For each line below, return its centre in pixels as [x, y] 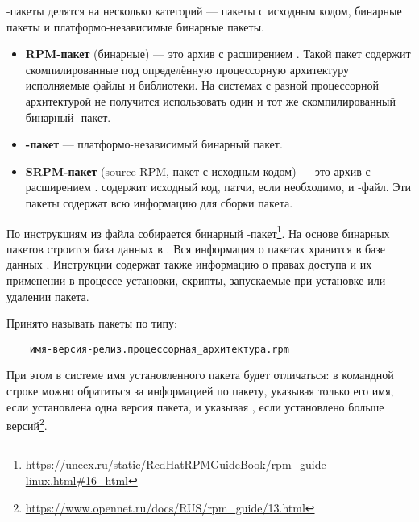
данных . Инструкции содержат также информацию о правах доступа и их [189, 264]
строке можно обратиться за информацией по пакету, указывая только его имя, [200, 390]
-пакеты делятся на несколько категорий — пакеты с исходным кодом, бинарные [204, 10]
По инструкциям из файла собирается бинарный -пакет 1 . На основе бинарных [198, 232]
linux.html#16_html [77, 480]
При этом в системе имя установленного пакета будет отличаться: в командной [200, 375]
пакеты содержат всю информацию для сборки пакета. [159, 202]
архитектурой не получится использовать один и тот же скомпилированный [210, 100]
